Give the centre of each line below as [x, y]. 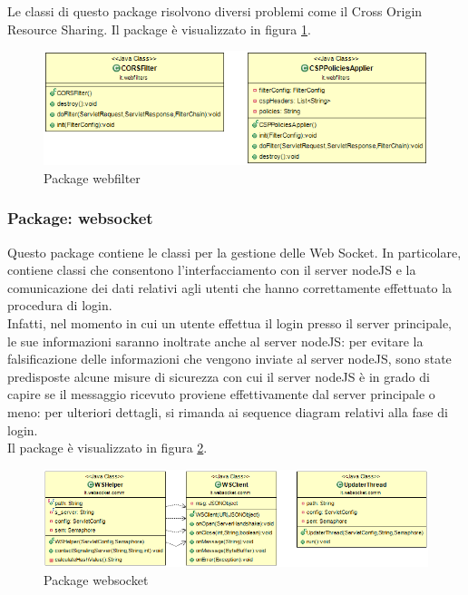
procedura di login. [60, 305]
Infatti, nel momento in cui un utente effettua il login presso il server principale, [229, 323]
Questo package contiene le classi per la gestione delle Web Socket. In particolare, [234, 252]
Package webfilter [92, 177]
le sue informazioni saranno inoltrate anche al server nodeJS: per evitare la [215, 341]
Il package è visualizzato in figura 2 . [107, 448]
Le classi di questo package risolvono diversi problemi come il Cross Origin [215, 11]
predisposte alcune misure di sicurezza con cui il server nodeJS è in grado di [219, 376]
